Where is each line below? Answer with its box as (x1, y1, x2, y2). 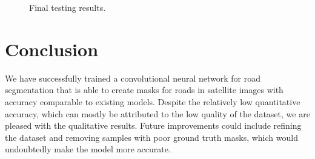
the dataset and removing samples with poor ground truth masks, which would (5, 131, 298, 143)
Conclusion (5, 36, 99, 61)
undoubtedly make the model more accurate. (5, 143, 171, 155)
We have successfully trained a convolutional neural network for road (5, 71, 261, 84)
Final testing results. (29, 1, 106, 13)
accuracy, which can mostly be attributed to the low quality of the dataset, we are (5, 107, 310, 120)
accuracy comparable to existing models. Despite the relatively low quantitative (5, 95, 300, 108)
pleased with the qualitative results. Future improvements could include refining (5, 119, 302, 132)
